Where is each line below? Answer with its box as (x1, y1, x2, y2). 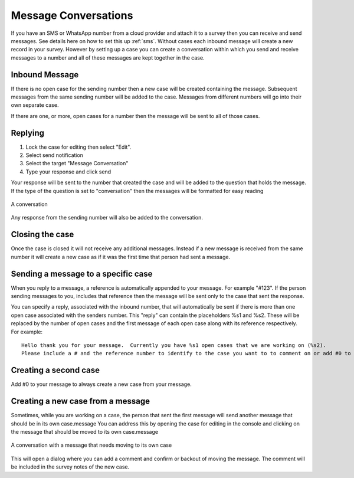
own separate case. (11, 102, 59, 109)
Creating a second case (11, 365, 100, 375)
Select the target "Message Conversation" (25, 160, 129, 167)
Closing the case (11, 230, 74, 240)
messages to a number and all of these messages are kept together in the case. (11, 54, 205, 61)
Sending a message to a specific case (11, 269, 153, 279)
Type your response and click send (25, 168, 112, 175)
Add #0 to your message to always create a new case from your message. (11, 381, 192, 388)
